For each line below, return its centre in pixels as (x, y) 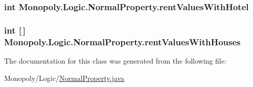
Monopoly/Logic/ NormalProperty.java (64, 78)
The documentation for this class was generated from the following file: (115, 60)
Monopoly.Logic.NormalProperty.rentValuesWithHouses (122, 41)
